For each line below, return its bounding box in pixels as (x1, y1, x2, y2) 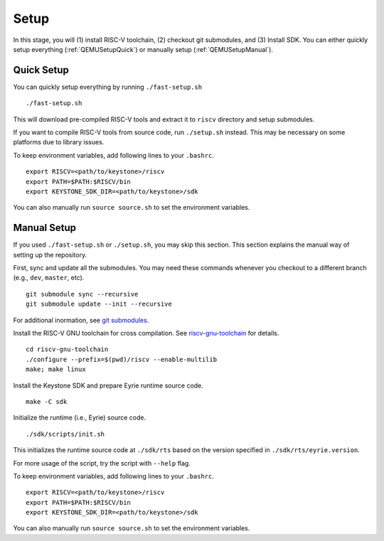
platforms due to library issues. (13, 138, 105, 146)
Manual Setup (13, 222, 77, 234)
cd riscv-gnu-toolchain (26, 346, 109, 353)
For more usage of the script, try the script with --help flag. (13, 459, 191, 467)
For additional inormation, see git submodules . (13, 316, 149, 324)
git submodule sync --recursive (26, 290, 139, 298)
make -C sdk (26, 397, 68, 405)
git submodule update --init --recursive (26, 300, 172, 309)
